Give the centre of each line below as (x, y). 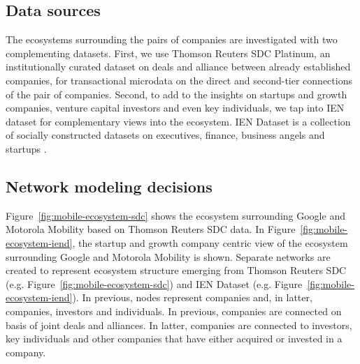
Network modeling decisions (109, 186)
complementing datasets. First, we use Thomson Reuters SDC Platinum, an (168, 53)
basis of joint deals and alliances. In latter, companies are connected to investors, (179, 325)
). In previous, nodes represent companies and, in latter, (192, 297)
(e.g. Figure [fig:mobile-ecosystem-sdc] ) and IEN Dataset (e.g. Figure (154, 283)
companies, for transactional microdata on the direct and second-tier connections (179, 80)
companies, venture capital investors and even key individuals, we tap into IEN (175, 108)
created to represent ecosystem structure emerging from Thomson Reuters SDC (176, 270)
